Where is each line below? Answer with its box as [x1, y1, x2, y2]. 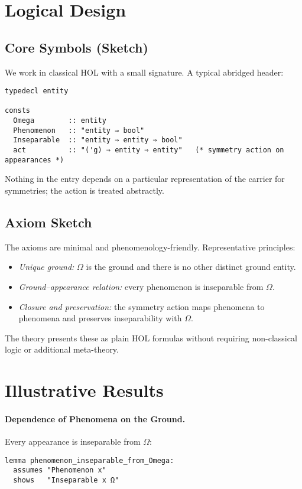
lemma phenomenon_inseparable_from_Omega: [5, 456, 174, 465]
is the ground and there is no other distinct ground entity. [86, 260, 296, 273]
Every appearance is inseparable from [5, 435, 141, 448]
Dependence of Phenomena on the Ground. [5, 412, 186, 425]
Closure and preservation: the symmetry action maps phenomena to [18, 300, 265, 312]
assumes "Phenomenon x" [13, 466, 106, 475]
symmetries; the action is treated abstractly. [5, 184, 164, 197]
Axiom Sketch [5, 213, 92, 231]
